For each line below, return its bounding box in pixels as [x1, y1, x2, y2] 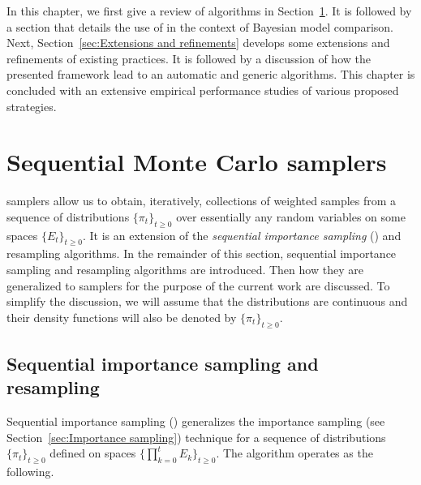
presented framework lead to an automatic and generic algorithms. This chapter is [6, 66, 415, 83]
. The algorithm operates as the [216, 444, 373, 461]
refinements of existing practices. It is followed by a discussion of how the [6, 49, 371, 67]
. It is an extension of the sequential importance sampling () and [82, 226, 402, 243]
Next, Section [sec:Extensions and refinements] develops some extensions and [6, 34, 390, 51]
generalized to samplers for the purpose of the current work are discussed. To [6, 277, 390, 294]
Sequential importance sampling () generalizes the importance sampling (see [6, 413, 385, 430]
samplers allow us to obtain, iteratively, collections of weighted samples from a [6, 192, 397, 209]
